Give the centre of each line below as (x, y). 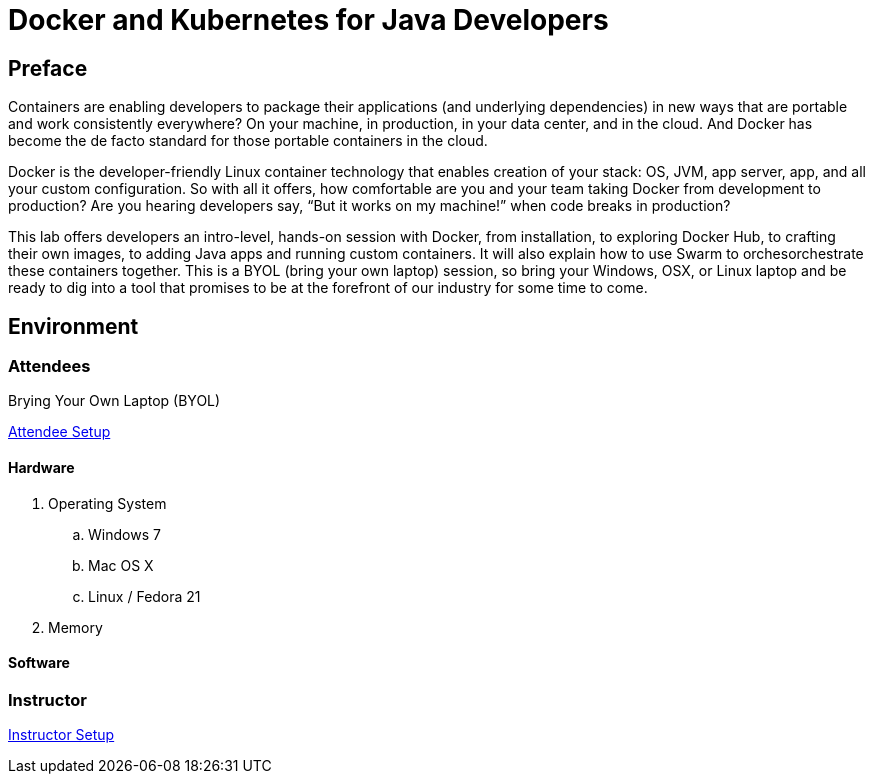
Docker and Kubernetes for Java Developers (308, 20)
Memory (75, 627)
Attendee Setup (59, 432)
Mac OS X (121, 565)
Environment (73, 326)
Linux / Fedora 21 (144, 596)
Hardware (41, 467)
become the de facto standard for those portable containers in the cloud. (248, 141)
